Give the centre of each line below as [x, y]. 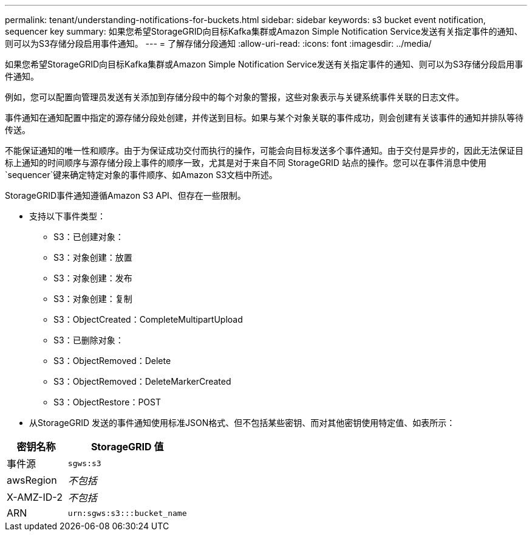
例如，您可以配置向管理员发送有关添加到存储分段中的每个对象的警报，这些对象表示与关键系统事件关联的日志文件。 [234, 97]
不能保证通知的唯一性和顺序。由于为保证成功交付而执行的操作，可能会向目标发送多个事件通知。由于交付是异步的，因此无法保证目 [264, 150]
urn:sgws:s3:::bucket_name [127, 513]
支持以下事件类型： [67, 216]
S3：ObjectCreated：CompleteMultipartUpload [148, 319]
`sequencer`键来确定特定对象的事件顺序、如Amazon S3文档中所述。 [141, 175]
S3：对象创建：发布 [93, 278]
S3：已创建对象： [89, 237]
